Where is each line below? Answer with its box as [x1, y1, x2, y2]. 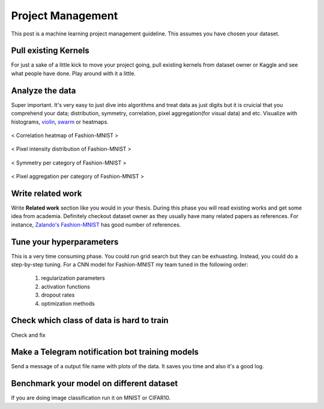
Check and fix [11, 331, 46, 339]
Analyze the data [11, 85, 76, 95]
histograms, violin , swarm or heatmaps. [11, 118, 109, 126]
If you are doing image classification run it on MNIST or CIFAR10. [11, 394, 171, 402]
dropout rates [41, 291, 75, 298]
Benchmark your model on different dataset [11, 378, 178, 389]
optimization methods [41, 300, 95, 307]
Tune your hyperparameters [11, 237, 119, 247]
